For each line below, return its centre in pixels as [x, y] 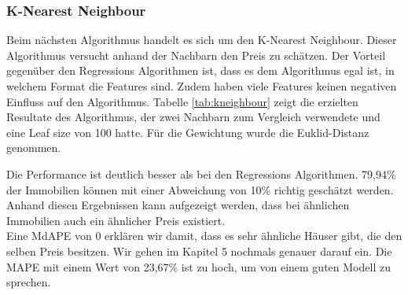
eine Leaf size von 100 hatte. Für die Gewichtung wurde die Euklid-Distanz [188, 132]
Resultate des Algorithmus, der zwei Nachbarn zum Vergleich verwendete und [193, 117]
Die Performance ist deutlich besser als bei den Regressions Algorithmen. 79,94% [201, 173]
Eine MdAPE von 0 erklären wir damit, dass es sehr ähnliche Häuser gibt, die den [204, 236]
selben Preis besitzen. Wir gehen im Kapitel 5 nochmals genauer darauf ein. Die [199, 251]
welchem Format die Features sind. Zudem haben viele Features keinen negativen [202, 86]
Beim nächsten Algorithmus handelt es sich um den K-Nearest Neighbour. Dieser [202, 40]
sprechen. [29, 282]
